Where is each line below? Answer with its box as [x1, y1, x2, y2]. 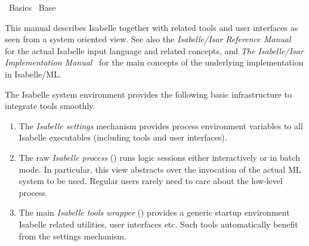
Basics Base [8, 1, 56, 13]
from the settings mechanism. [18, 229, 126, 242]
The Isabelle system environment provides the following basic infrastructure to [5, 88, 292, 100]
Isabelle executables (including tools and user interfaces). [18, 131, 227, 144]
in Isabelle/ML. [5, 67, 61, 80]
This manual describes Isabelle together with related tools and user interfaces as [5, 21, 298, 33]
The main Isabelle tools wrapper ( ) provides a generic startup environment [18, 206, 290, 219]
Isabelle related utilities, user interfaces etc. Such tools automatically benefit [18, 217, 298, 230]
